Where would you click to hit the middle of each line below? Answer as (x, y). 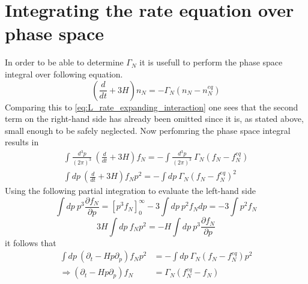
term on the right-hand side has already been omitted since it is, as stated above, (154, 119)
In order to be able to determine (64, 62)
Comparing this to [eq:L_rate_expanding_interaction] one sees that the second (152, 107)
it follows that (31, 242)
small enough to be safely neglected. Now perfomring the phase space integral (148, 130)
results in (22, 142)
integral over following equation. (64, 74)
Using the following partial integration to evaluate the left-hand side (130, 191)
